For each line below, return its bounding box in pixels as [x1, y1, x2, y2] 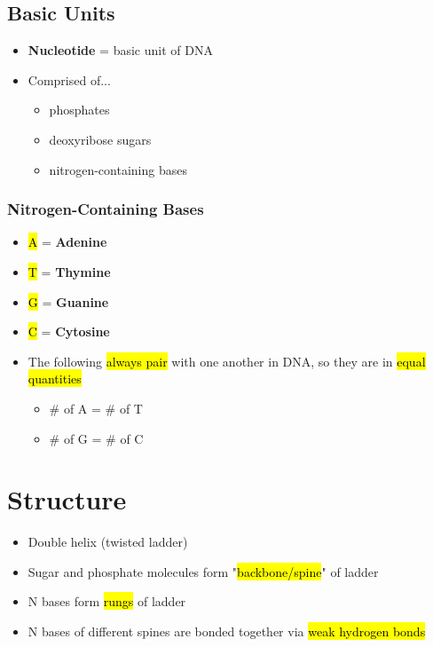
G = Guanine [28, 292, 109, 311]
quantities [28, 369, 82, 388]
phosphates [49, 100, 110, 119]
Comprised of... [28, 70, 111, 89]
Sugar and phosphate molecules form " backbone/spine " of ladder [28, 562, 379, 580]
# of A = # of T [49, 398, 143, 417]
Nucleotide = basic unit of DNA [28, 41, 213, 59]
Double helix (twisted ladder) [28, 533, 188, 551]
